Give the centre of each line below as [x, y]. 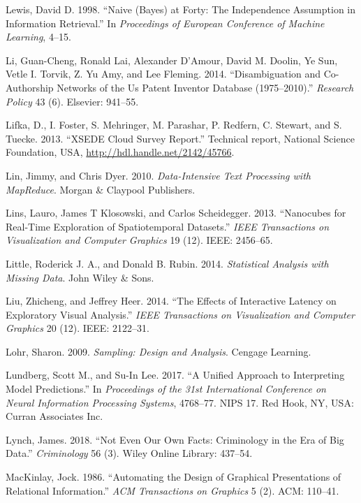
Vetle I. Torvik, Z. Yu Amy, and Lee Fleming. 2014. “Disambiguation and [163, 74]
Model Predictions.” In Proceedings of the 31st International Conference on [166, 389]
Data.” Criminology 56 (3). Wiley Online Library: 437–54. [129, 453]
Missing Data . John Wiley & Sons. [80, 277]
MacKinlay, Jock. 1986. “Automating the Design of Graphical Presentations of [174, 477]
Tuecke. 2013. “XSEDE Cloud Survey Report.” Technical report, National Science [180, 138]
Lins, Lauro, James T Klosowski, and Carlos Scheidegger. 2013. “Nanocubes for [176, 213]
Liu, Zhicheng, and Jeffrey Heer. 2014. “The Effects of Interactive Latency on [171, 301]
